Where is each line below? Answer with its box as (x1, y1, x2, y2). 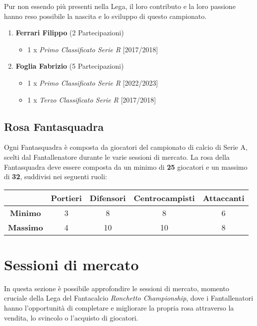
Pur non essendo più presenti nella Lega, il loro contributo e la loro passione (4, 1, 236, 11)
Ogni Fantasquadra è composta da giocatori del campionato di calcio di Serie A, (4, 142, 248, 152)
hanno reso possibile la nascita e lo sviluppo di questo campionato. (4, 10, 207, 21)
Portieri (51, 192, 82, 204)
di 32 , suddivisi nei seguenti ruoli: (4, 171, 107, 182)
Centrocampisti (133, 192, 195, 204)
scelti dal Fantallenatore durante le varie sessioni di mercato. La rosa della (4, 151, 230, 162)
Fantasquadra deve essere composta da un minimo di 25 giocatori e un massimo (4, 161, 248, 172)
